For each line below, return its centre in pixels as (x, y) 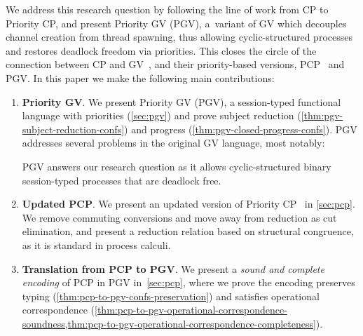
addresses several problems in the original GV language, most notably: (173, 143)
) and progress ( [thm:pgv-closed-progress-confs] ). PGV (241, 129)
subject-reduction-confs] (73, 129)
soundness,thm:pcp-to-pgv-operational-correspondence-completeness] (169, 323)
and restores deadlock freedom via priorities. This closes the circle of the (161, 50)
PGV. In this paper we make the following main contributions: (140, 78)
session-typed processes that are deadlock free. (122, 180)
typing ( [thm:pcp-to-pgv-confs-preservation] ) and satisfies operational (171, 296)
